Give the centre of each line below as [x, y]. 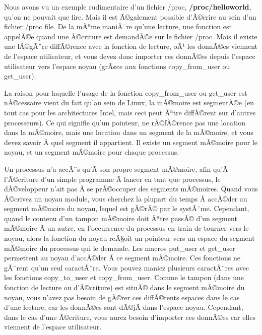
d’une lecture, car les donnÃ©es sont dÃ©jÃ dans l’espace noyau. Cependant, [124, 307]
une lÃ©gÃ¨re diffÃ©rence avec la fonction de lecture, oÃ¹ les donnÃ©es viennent [131, 46]
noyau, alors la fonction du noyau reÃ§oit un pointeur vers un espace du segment [129, 238]
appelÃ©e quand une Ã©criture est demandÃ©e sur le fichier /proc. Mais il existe [131, 36]
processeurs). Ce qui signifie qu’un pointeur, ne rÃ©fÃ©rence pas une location [125, 122]
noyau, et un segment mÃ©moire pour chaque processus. [92, 152]
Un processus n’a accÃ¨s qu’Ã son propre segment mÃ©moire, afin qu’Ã [116, 169]
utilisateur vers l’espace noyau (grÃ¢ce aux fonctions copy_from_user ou [117, 66]
